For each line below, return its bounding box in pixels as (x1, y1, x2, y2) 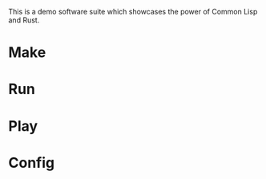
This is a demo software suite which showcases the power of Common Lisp (8, 7, 258, 16)
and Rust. (8, 15, 40, 25)
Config (8, 153, 54, 172)
